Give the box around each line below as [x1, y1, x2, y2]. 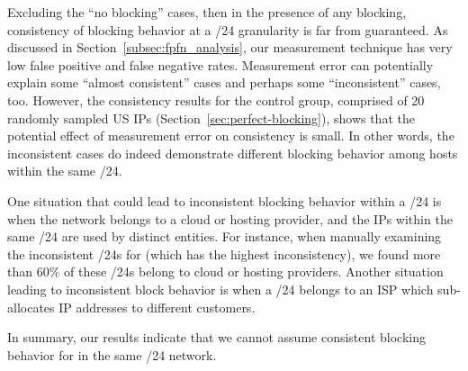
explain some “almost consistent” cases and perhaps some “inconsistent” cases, [7, 73, 441, 92]
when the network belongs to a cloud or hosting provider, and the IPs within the [7, 209, 453, 228]
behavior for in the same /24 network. [7, 345, 217, 364]
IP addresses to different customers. [58, 297, 256, 316]
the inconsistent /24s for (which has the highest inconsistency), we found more [7, 244, 441, 263]
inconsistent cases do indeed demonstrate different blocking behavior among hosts [7, 143, 458, 162]
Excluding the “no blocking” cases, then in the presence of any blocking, [7, 3, 407, 21]
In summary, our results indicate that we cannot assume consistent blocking [7, 328, 426, 347]
